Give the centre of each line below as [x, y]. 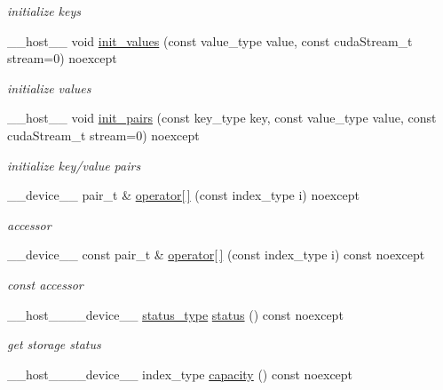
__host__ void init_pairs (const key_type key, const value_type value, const [222, 118]
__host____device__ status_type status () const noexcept [175, 314]
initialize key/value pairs [74, 165]
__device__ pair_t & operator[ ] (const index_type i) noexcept [183, 195]
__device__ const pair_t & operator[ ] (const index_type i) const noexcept [216, 255]
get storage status [54, 344]
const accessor [45, 284]
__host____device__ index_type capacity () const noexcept [180, 374]
